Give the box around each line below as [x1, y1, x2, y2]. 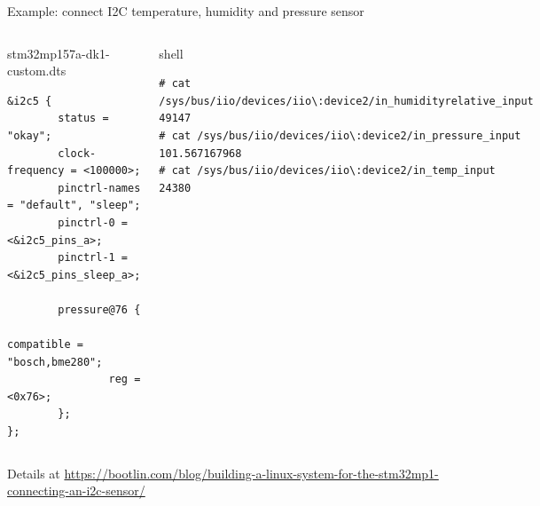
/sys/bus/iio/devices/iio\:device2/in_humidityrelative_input [159, 94, 534, 107]
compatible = [7, 338, 83, 352]
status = [58, 112, 109, 125]
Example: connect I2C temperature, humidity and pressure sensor [7, 2, 364, 20]
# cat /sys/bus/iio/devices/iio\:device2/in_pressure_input [159, 129, 521, 142]
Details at [7, 463, 60, 482]
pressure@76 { [58, 303, 141, 316]
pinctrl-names [58, 181, 141, 194]
